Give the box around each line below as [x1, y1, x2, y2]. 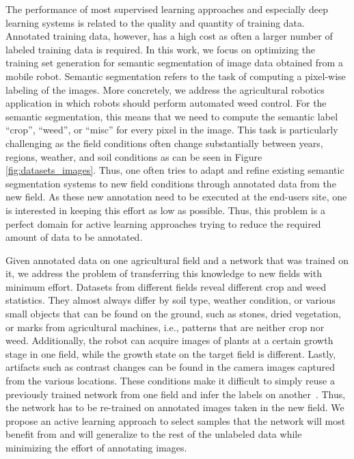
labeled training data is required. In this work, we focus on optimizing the [5, 42, 316, 56]
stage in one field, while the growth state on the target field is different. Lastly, [5, 346, 336, 360]
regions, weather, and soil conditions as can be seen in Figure [5, 149, 262, 163]
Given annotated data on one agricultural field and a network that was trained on [5, 252, 349, 267]
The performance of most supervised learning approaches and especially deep [5, 2, 328, 16]
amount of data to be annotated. [5, 230, 143, 244]
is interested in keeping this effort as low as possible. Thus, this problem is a [5, 202, 325, 217]
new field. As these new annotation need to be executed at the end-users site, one [5, 189, 347, 204]
